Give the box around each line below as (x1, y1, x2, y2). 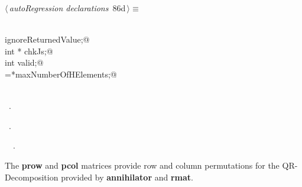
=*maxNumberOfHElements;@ (5, 67, 117, 80)
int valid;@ (5, 56, 44, 69)
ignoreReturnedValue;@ (5, 33, 90, 46)
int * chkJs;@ (5, 44, 53, 57)
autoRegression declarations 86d (9, 2, 126, 14)
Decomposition (5, 170, 59, 183)
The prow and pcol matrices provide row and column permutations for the (5, 159, 280, 171)
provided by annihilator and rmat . (61, 170, 194, 183)
